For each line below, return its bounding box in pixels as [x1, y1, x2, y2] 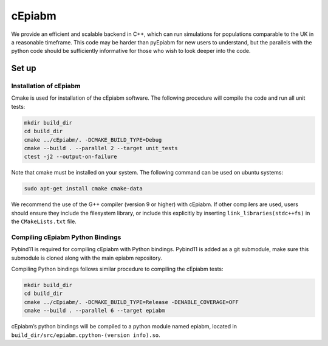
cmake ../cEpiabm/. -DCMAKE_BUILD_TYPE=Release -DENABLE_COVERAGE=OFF [24, 299, 239, 305]
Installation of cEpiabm [11, 82, 81, 91]
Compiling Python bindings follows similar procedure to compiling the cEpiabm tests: [11, 265, 224, 273]
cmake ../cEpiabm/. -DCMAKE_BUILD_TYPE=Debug [24, 136, 162, 143]
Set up [11, 63, 36, 74]
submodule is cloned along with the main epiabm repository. [11, 254, 162, 261]
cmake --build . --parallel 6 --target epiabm [24, 307, 165, 314]
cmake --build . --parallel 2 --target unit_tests [24, 145, 179, 152]
